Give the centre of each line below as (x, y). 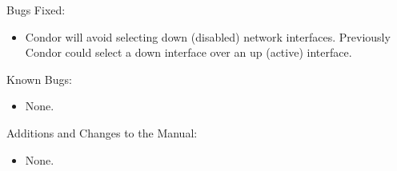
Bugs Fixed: (36, 10)
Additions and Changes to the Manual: (102, 132)
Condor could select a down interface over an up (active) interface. (188, 52)
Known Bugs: (39, 79)
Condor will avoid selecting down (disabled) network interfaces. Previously (208, 36)
